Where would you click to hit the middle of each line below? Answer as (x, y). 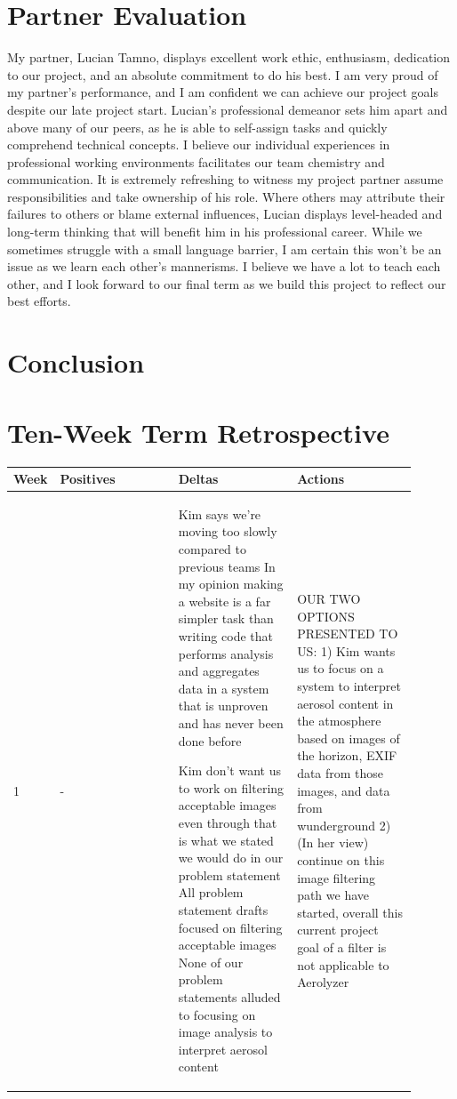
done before (210, 740)
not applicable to (343, 964)
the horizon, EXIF (347, 755)
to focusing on (217, 1014)
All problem (211, 892)
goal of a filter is (342, 947)
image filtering (337, 877)
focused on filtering (230, 927)
